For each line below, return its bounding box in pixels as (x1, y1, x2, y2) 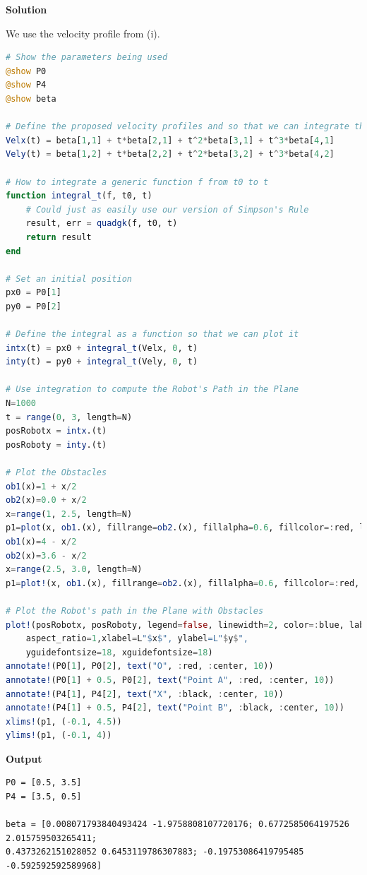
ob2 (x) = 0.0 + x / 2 (6, 495, 87, 506)
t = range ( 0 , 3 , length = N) (6, 412, 133, 422)
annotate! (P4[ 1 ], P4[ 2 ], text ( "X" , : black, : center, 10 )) (6, 689, 284, 699)
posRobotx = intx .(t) (6, 426, 107, 436)
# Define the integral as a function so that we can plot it (6, 329, 299, 340)
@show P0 (6, 66, 47, 76)
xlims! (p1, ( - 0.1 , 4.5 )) (6, 716, 122, 727)
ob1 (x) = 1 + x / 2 (6, 481, 77, 492)
